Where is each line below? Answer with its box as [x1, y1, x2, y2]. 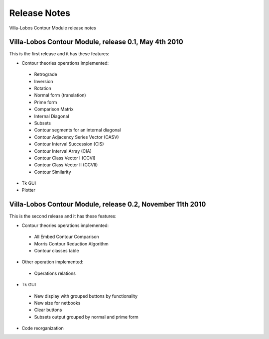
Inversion [34, 78, 53, 84]
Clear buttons [34, 307, 62, 313]
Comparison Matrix [34, 106, 74, 112]
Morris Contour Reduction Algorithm [34, 240, 109, 246]
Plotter [21, 187, 36, 193]
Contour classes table [34, 247, 79, 253]
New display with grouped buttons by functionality [34, 293, 138, 299]
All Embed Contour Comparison [34, 234, 99, 240]
